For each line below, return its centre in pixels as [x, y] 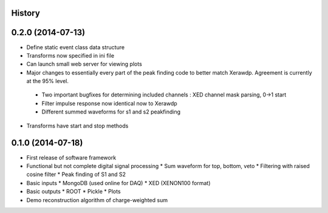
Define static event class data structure [75, 47]
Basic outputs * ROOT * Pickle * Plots [73, 192]
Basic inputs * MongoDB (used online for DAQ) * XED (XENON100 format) [118, 183]
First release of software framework [71, 157]
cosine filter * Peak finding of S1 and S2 [76, 174]
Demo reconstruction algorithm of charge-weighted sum [97, 200]
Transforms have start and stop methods [77, 126]
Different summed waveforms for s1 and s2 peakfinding [111, 112]
